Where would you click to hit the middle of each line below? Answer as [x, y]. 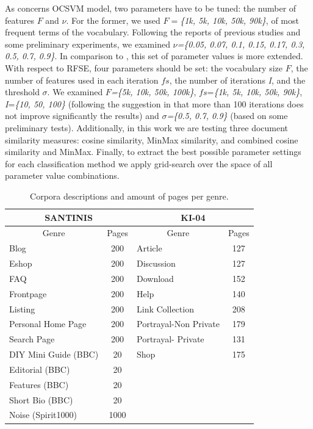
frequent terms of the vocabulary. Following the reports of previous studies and [153, 32]
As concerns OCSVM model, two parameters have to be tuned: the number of [151, 8]
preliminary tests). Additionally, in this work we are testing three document [147, 127]
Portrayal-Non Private [178, 324]
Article [149, 248]
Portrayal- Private [171, 339]
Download [155, 278]
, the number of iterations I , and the [237, 80]
